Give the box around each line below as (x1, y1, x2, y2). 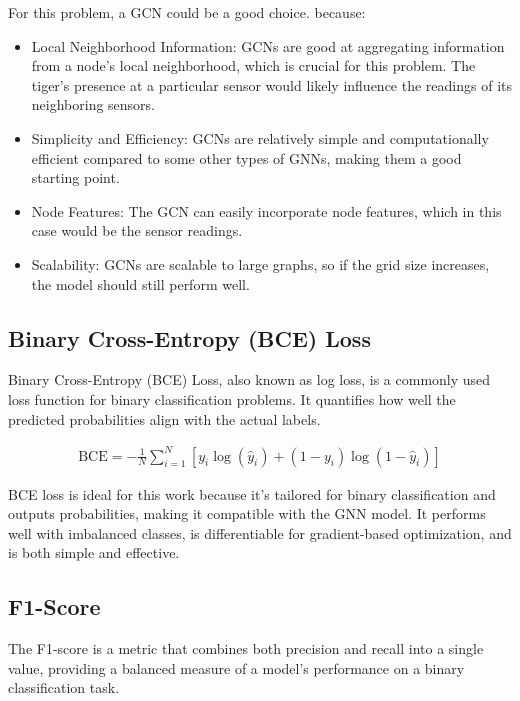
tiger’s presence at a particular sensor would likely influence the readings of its (31, 74, 512, 95)
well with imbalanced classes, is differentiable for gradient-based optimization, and (8, 522, 512, 543)
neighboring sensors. (31, 94, 156, 115)
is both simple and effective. (8, 542, 180, 563)
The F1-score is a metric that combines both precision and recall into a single (8, 638, 484, 659)
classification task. (8, 677, 120, 698)
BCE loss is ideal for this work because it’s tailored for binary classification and (8, 483, 496, 504)
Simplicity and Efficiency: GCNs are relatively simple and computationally (31, 127, 489, 148)
